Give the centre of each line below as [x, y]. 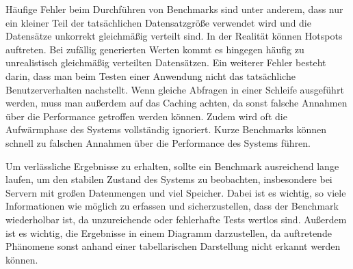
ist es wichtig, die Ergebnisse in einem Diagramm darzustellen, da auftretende [169, 232]
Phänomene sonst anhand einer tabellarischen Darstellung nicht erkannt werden [173, 246]
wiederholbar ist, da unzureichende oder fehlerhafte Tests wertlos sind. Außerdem [176, 219]
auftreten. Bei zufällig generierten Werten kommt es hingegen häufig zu [155, 49]
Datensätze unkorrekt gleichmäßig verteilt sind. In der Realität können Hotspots [174, 36]
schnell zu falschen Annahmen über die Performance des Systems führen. [158, 142]
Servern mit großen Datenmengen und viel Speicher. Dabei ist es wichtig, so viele [176, 192]
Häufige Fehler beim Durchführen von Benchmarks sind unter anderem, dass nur [174, 9]
